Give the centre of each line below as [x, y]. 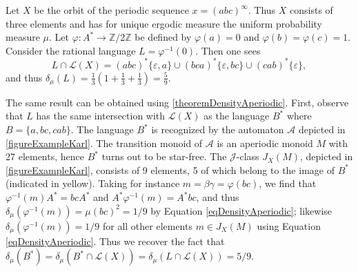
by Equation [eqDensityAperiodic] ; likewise [241, 210]
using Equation [289, 225]
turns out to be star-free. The [164, 156]
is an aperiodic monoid [265, 143]
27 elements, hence [45, 156]
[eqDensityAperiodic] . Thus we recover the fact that [115, 241]
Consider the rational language [71, 50]
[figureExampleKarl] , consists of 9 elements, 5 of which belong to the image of [170, 169]
